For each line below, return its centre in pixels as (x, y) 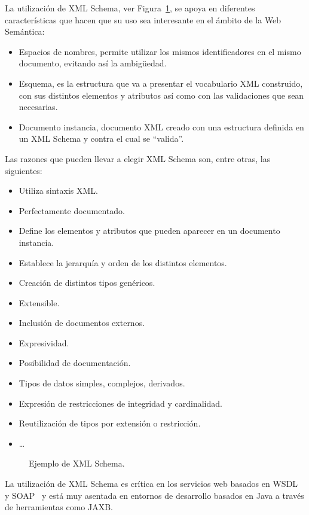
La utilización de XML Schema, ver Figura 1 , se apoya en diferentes (130, 8)
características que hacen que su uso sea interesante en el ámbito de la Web (143, 19)
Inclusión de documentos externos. (82, 323)
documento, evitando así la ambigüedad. (93, 63)
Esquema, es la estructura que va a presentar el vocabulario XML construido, (161, 83)
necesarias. (38, 107)
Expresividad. (44, 342)
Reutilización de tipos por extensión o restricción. (110, 423)
